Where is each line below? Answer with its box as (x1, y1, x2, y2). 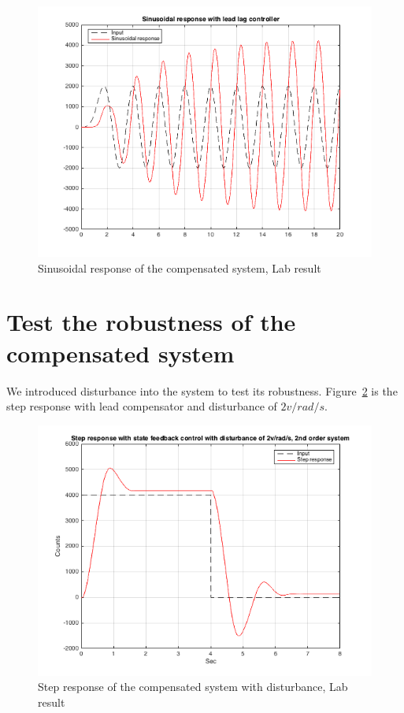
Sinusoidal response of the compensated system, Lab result (38, 259, 321, 276)
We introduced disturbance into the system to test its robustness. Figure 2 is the (6, 382, 398, 399)
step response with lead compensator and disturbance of (6, 398, 277, 414)
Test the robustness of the (6, 306, 296, 338)
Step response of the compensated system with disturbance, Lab (38, 678, 348, 695)
